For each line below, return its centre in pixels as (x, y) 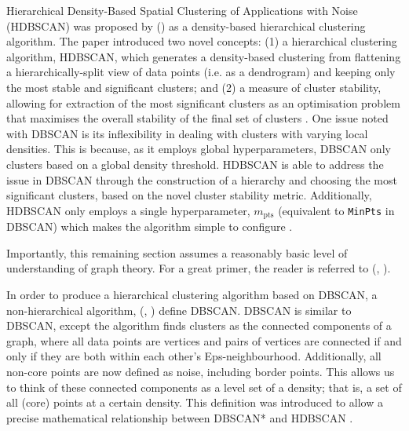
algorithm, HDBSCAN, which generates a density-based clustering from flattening (204, 56)
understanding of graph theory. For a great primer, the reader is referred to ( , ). (199, 268)
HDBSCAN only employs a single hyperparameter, (128, 210)
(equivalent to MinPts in (336, 210)
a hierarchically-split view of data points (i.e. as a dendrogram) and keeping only (201, 72)
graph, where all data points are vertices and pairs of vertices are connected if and (204, 340)
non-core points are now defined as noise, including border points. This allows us (201, 371)
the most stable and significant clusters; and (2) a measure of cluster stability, (194, 87)
